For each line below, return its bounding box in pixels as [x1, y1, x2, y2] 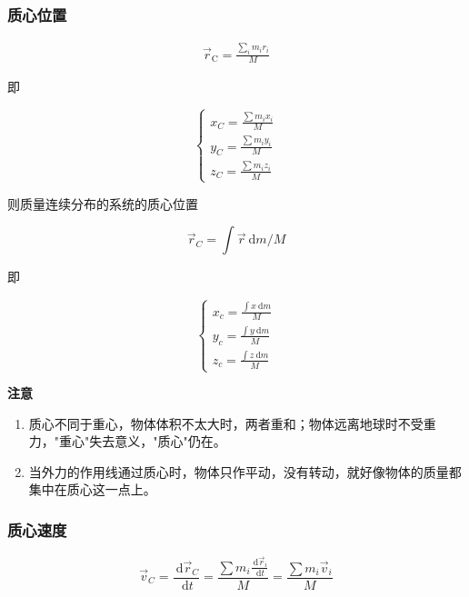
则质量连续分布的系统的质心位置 [7, 194, 198, 213]
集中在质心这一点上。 [28, 480, 156, 499]
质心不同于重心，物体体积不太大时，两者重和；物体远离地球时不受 [28, 413, 424, 433]
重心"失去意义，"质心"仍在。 [59, 432, 226, 451]
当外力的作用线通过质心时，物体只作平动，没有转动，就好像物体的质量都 [28, 462, 462, 481]
